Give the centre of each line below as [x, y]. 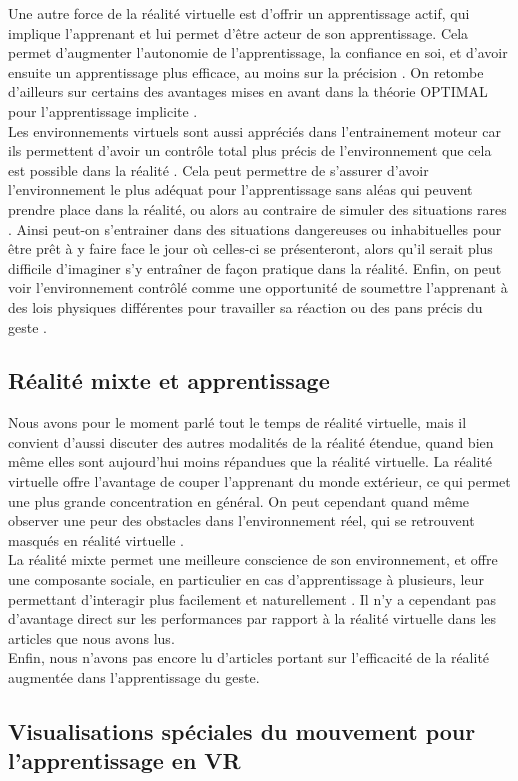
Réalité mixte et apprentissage [169, 380]
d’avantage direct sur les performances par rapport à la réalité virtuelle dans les [252, 618]
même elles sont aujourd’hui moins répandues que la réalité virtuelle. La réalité [250, 461]
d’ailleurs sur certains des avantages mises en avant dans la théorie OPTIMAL [248, 91]
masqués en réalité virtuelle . [96, 539]
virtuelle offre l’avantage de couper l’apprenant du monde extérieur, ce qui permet [259, 481]
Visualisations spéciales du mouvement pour [242, 731]
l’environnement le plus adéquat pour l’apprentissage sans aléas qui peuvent [240, 189]
